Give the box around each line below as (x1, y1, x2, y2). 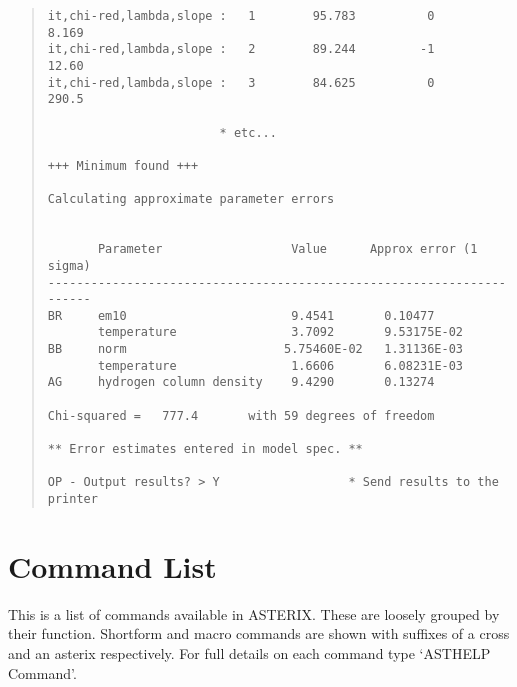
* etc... (219, 125, 277, 140)
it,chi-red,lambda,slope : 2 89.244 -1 (47, 42, 435, 57)
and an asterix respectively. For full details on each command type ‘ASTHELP (8, 643, 491, 663)
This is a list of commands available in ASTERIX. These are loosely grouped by (8, 603, 500, 624)
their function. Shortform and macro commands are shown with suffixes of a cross (8, 623, 510, 644)
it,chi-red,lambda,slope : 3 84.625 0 (47, 75, 435, 90)
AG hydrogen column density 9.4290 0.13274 (47, 375, 435, 390)
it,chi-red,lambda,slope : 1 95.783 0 (47, 9, 435, 23)
